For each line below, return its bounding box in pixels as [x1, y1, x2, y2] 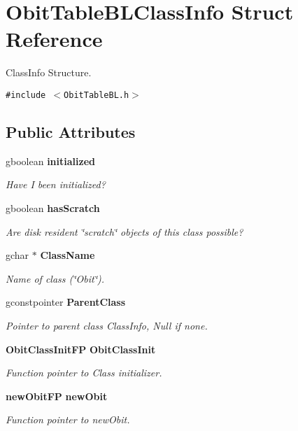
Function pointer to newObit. [6, 412, 130, 427]
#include [6, 90, 46, 100]
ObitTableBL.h [64, 90, 129, 100]
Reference [6, 24, 103, 53]
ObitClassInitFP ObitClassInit [6, 341, 156, 356]
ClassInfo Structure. [6, 65, 92, 80]
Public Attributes [6, 120, 136, 142]
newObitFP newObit [6, 388, 108, 403]
